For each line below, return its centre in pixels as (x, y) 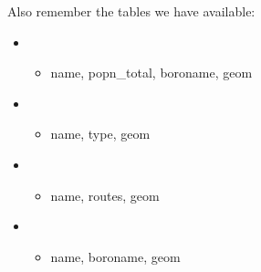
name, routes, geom (105, 195)
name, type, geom (100, 134)
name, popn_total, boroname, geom (151, 73)
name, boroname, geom (115, 256)
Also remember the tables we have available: (131, 11)
